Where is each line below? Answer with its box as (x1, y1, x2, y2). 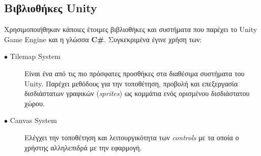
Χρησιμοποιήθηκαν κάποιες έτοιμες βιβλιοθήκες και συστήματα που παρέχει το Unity (4, 24, 257, 35)
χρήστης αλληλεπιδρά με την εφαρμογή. (24, 142, 142, 152)
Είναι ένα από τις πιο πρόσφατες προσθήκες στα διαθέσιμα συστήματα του (24, 68, 245, 78)
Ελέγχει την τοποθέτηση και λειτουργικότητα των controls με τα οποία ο (24, 132, 239, 142)
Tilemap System (10, 51, 61, 61)
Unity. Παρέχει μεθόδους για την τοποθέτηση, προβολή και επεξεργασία (24, 78, 238, 88)
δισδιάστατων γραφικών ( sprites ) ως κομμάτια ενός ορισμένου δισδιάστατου (24, 88, 250, 99)
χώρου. (24, 98, 45, 108)
